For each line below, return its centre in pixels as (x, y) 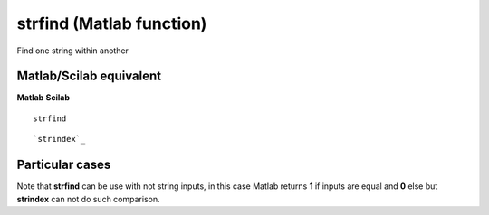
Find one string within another (72, 51)
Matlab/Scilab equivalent (89, 76)
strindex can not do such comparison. (88, 199)
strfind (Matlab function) (112, 23)
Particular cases (64, 165)
